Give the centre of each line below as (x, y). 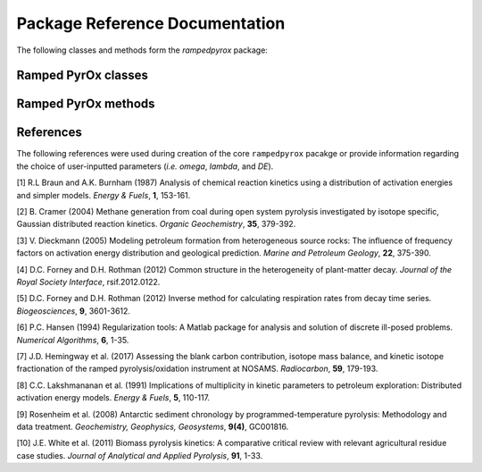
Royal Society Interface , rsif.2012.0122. (88, 282)
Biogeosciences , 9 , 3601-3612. (74, 311)
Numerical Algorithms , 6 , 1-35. (73, 340)
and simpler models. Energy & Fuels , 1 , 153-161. (104, 195)
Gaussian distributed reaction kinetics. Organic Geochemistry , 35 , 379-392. (156, 224)
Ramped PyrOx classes (83, 76)
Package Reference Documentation (151, 23)
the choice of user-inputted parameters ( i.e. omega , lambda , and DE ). (145, 166)
